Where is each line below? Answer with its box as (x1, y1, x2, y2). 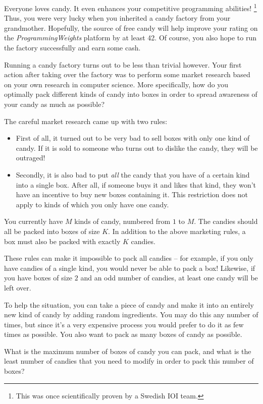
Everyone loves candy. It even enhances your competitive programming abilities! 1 (4, 2, 257, 13)
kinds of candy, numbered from (74, 216, 171, 226)
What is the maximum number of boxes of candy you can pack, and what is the (4, 345, 251, 356)
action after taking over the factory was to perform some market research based (4, 69, 250, 80)
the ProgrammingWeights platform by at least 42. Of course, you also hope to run (4, 32, 257, 43)
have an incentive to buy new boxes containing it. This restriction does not (16, 189, 248, 200)
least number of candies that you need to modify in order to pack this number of (4, 356, 254, 366)
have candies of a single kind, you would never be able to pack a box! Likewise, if (4, 262, 255, 273)
